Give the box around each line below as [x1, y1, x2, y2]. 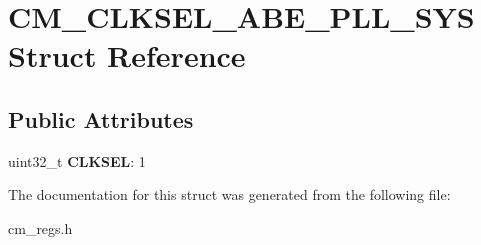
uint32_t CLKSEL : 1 [8, 150, 146, 171]
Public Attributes [8, 103, 194, 134]
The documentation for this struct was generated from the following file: [8, 184, 451, 205]
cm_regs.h [8, 217, 73, 238]
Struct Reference [8, 35, 246, 76]
